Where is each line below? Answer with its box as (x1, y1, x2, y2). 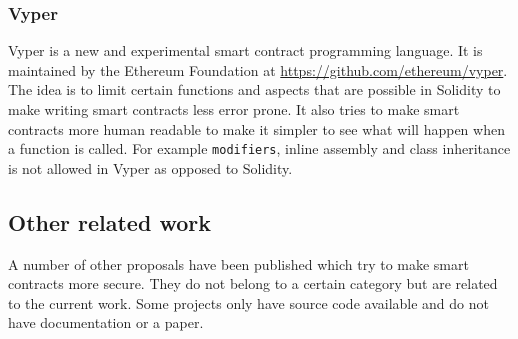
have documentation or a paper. (8, 312, 204, 333)
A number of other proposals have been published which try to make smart (8, 253, 469, 274)
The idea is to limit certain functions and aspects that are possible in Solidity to (8, 79, 501, 100)
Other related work (8, 206, 211, 237)
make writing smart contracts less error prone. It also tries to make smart (8, 99, 460, 119)
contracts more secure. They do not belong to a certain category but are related (8, 273, 498, 294)
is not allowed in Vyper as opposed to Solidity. (8, 157, 293, 178)
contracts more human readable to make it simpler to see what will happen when (8, 118, 505, 139)
